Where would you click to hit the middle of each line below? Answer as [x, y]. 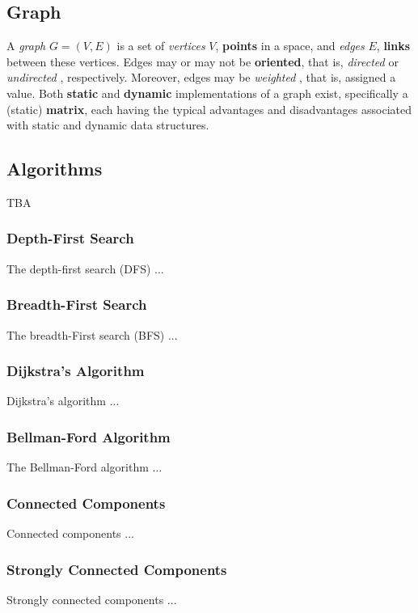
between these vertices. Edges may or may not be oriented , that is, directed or [203, 61]
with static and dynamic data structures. [108, 125]
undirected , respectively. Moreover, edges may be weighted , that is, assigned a [201, 77]
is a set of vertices [161, 46]
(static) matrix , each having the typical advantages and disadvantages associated [209, 109]
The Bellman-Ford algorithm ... [84, 467]
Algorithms [55, 169]
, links [393, 46]
